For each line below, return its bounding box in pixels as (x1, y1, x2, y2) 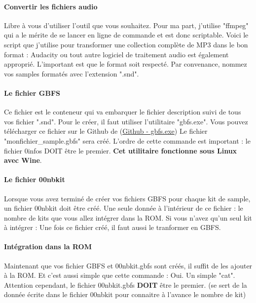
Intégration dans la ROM (4, 241, 92, 252)
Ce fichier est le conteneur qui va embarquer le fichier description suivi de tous (4, 107, 241, 117)
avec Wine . (4, 155, 42, 165)
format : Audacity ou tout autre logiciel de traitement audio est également (4, 49, 229, 59)
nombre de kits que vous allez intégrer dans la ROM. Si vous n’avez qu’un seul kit (4, 212, 252, 223)
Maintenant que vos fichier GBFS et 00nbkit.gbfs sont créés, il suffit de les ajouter (4, 260, 253, 270)
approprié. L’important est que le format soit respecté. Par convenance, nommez (4, 59, 247, 69)
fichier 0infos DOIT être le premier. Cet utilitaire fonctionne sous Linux (4, 145, 237, 155)
